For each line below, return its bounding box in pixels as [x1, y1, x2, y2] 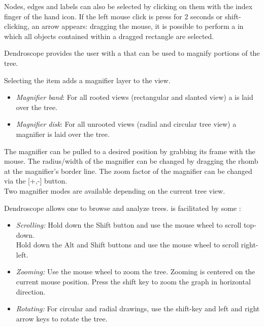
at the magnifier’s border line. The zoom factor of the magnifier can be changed [4, 165, 252, 176]
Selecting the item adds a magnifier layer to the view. [4, 75, 171, 85]
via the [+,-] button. [4, 175, 68, 186]
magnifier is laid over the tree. [16, 128, 110, 139]
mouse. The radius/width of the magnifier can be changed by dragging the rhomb [4, 156, 258, 166]
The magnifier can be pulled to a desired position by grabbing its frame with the [4, 146, 255, 156]
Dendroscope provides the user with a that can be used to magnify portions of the [4, 48, 260, 58]
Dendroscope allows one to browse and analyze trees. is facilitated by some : [4, 202, 241, 213]
